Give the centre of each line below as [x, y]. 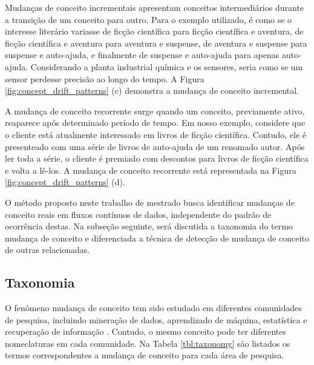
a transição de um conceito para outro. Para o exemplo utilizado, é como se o [149, 19]
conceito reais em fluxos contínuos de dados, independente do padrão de [138, 214]
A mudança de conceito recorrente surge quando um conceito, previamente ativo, [155, 110]
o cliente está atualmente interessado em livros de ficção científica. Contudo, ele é [156, 134]
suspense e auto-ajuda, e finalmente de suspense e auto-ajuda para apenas [142, 55]
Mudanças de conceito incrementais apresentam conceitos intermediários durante [155, 7]
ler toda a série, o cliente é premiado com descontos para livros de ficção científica [157, 158]
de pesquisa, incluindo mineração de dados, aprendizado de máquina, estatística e [156, 319]
